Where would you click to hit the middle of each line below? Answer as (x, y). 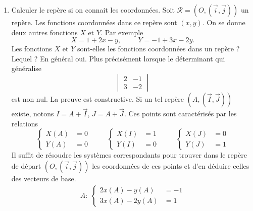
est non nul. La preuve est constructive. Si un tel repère (98, 98)
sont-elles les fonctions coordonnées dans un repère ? (158, 49)
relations (25, 123)
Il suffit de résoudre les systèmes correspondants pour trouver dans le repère (129, 155)
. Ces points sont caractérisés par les (180, 114)
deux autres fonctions (44, 32)
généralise (27, 68)
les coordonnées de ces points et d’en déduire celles (171, 165)
